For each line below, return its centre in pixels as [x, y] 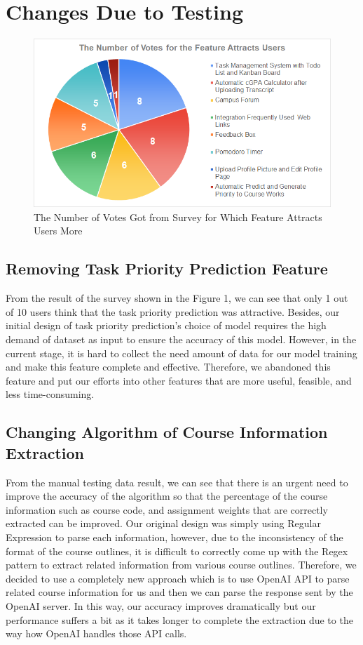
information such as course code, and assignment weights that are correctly [167, 509]
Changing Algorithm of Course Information [167, 432]
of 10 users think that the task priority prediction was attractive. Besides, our [173, 311]
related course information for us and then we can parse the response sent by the [179, 592]
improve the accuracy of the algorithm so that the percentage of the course [167, 496]
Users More [58, 231]
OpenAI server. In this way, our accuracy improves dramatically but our [161, 605]
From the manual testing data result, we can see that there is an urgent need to [177, 482]
